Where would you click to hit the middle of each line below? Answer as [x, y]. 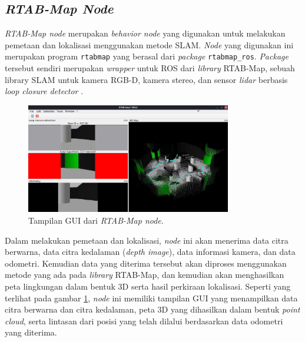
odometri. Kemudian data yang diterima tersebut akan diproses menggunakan [146, 263]
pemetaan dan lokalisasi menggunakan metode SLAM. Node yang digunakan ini [149, 44]
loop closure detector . [44, 91]
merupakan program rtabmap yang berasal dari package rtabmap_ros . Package [147, 56]
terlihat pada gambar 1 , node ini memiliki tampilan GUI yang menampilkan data [151, 298]
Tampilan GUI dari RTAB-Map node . [96, 220]
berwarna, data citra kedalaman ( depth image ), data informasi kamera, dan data [150, 252]
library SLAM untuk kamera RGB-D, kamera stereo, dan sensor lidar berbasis [146, 79]
